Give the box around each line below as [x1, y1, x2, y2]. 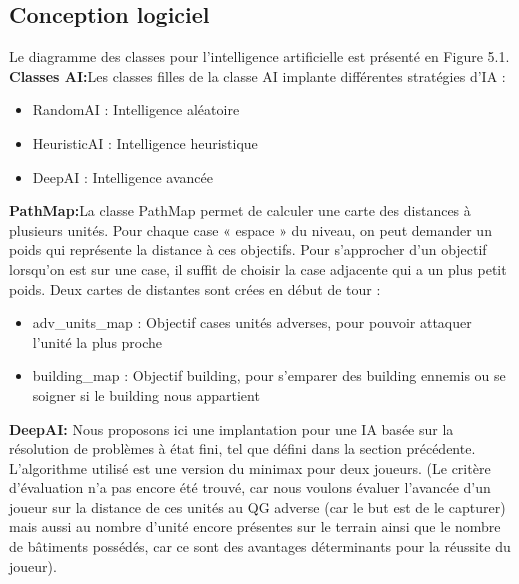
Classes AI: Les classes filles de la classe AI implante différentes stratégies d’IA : [9, 65, 506, 86]
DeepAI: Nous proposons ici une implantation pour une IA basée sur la [9, 418, 454, 439]
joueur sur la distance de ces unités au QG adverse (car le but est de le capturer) [9, 496, 506, 517]
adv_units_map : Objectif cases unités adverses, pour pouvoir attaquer [32, 312, 472, 333]
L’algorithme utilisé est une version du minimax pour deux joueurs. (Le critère [9, 457, 491, 478]
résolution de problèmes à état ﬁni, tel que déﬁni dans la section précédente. [9, 438, 476, 459]
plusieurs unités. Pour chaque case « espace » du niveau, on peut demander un [9, 219, 492, 240]
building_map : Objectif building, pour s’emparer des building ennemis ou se [32, 365, 506, 386]
